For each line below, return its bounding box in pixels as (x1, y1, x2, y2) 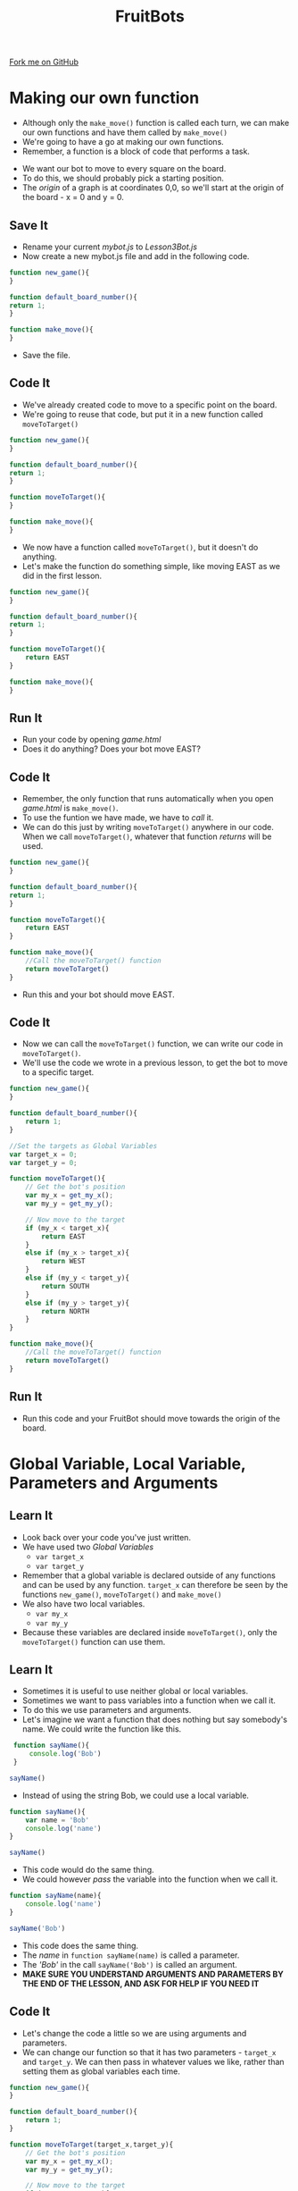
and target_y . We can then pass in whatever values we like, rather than (21, 2056, 285, 2067)
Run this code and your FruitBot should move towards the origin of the (21, 1413, 281, 1423)
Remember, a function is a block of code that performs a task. (21, 146, 250, 157)
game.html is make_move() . (21, 802, 119, 814)
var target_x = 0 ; (9, 1150, 78, 1159)
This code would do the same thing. (21, 1865, 154, 1876)
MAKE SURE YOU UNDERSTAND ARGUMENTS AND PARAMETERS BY (21, 1969, 284, 1979)
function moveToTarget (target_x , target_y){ (9, 2140, 174, 2149)
